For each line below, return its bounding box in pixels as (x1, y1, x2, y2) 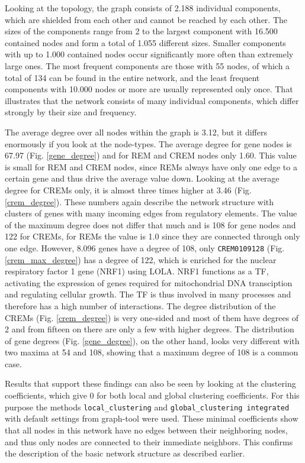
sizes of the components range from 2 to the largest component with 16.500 (5, 25, 278, 37)
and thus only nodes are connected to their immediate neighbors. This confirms (5, 435, 293, 448)
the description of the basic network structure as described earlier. (5, 447, 245, 459)
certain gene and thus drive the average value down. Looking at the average (5, 172, 280, 184)
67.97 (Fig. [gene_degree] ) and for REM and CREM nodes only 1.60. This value (5, 149, 297, 161)
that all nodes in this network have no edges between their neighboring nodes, (5, 423, 288, 436)
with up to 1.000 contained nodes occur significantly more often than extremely (5, 48, 294, 60)
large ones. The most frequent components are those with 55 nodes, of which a (5, 59, 290, 72)
